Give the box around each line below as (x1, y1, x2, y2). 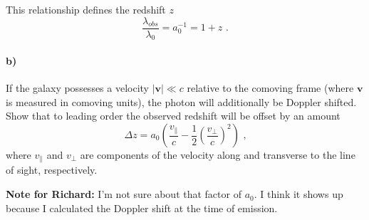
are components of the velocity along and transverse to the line (80, 147, 355, 162)
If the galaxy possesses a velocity (6, 80, 150, 95)
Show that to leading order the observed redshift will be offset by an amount (6, 108, 341, 123)
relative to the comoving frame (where (187, 80, 354, 95)
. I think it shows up (254, 187, 343, 201)
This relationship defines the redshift (6, 2, 166, 16)
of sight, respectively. (6, 162, 98, 177)
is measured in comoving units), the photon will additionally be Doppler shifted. (6, 94, 357, 109)
